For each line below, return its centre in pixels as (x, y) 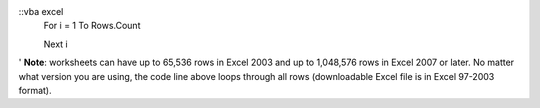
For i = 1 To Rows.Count (92, 26)
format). (35, 90)
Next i (56, 44)
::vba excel (41, 11)
